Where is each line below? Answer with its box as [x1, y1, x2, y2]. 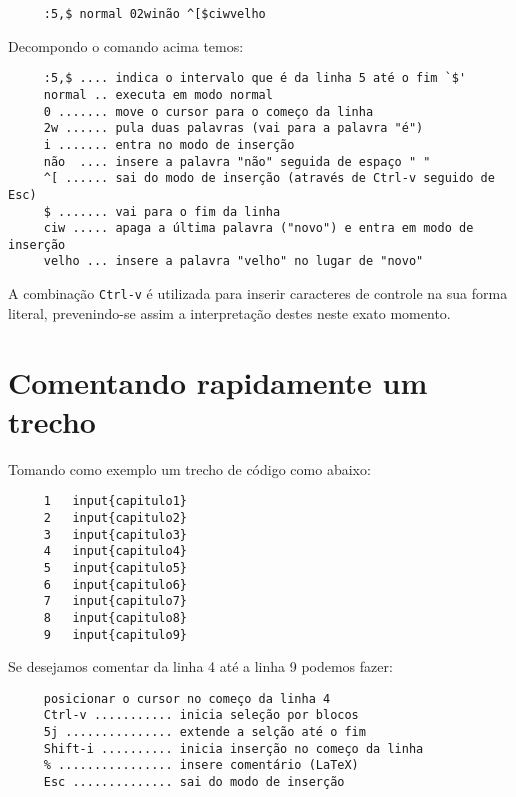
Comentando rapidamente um [8, 361, 428, 402]
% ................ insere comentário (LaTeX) [43, 758, 359, 773]
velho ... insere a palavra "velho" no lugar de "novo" [43, 254, 424, 269]
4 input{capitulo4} [43, 544, 187, 559]
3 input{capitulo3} [43, 527, 187, 542]
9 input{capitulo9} [43, 627, 187, 642]
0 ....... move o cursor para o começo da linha [43, 104, 374, 119]
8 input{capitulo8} [43, 610, 187, 625]
